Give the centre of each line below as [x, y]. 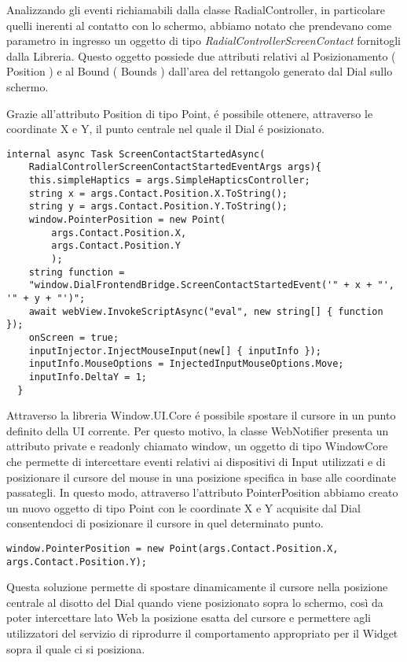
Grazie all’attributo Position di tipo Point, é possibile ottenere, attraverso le [190, 113]
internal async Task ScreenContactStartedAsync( [136, 154]
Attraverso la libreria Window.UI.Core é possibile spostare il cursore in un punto [201, 415]
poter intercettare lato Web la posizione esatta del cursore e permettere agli [189, 618]
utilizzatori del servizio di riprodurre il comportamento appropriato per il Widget [202, 633]
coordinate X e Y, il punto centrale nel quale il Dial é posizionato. [165, 129]
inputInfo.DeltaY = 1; [88, 377]
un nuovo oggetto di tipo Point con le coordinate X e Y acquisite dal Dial [183, 507]
